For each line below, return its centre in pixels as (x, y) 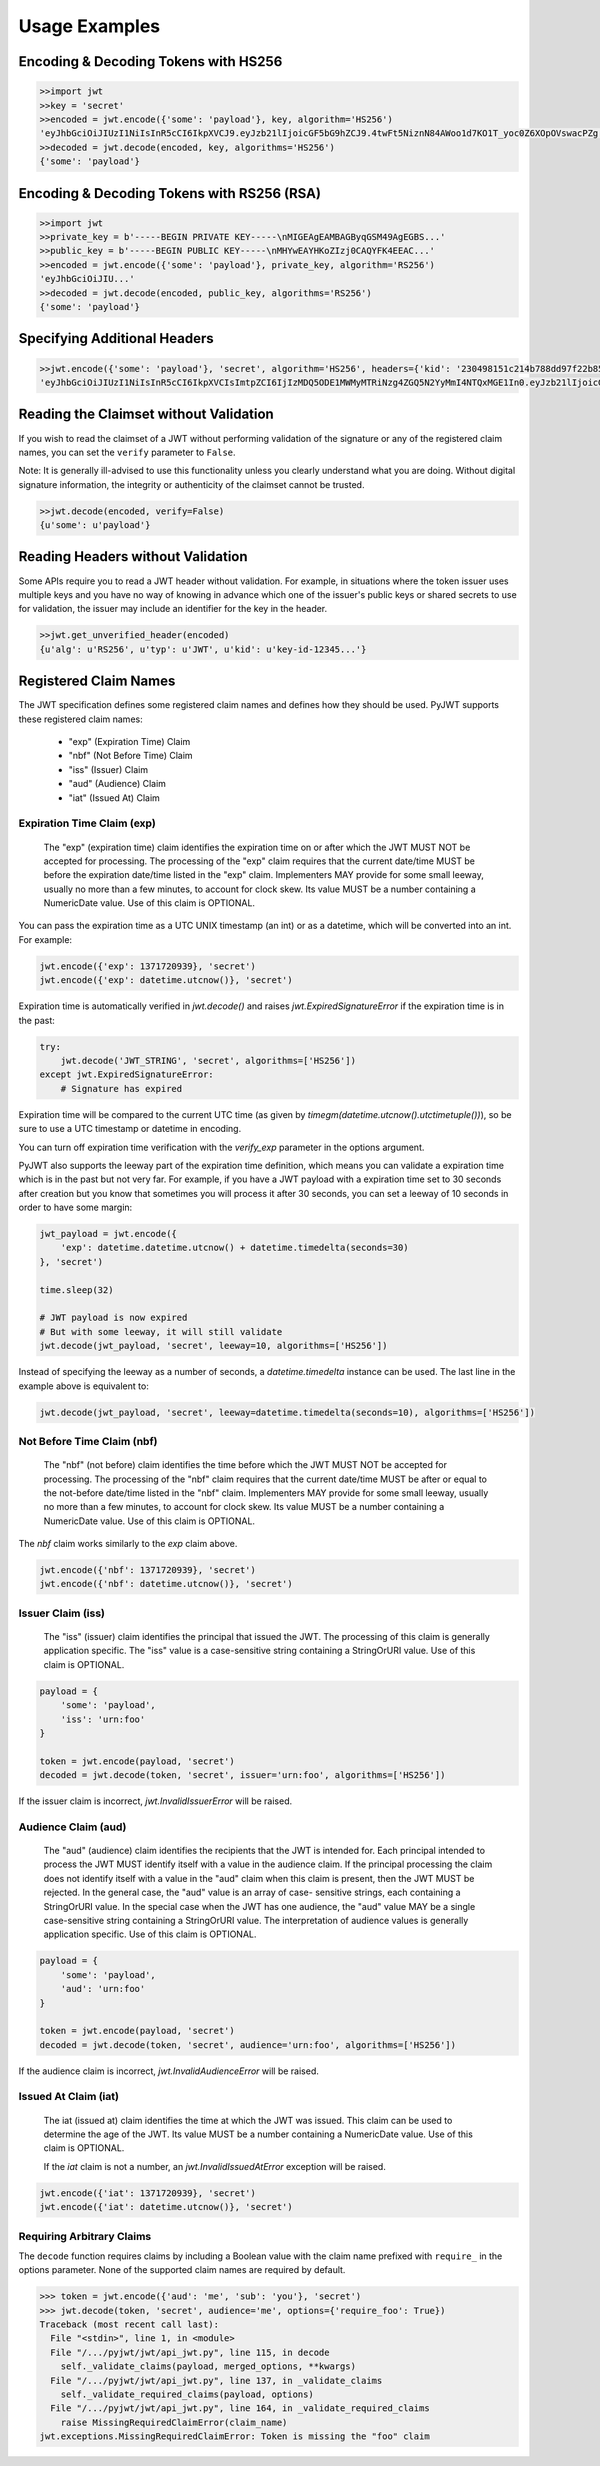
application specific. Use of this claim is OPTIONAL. (150, 1934)
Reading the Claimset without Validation (146, 414)
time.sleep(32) (76, 1289)
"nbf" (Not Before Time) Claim (131, 756)
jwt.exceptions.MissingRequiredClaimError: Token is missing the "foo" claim (234, 2436)
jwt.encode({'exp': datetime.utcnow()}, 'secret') (166, 980)
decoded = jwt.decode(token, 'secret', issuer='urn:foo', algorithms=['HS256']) (242, 1775)
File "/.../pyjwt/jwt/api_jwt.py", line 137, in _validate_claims (216, 2380)
